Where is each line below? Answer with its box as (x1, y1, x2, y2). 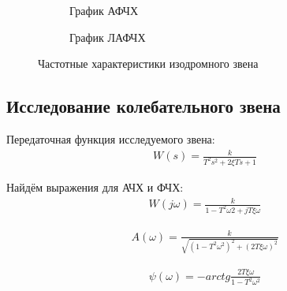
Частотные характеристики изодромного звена (38, 55, 259, 72)
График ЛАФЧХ (69, 28, 146, 45)
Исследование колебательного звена (6, 94, 281, 118)
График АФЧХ (69, 2, 139, 18)
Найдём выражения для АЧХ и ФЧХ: (6, 179, 184, 195)
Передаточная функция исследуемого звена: (6, 130, 215, 147)
